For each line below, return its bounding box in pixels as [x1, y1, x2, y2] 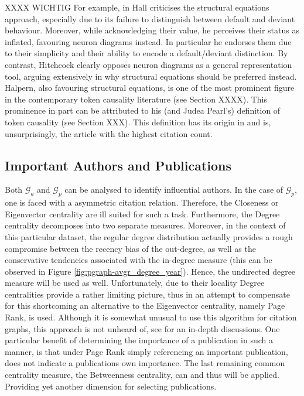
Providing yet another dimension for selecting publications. [5, 380, 217, 392]
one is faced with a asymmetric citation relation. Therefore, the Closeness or [5, 196, 279, 209]
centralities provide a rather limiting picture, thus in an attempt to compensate [5, 288, 290, 300]
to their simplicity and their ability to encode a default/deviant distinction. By [5, 47, 288, 59]
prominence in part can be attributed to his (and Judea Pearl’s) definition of [5, 104, 281, 117]
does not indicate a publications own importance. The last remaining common [5, 357, 285, 369]
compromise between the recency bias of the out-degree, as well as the [5, 242, 256, 254]
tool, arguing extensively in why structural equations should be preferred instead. [5, 70, 297, 82]
